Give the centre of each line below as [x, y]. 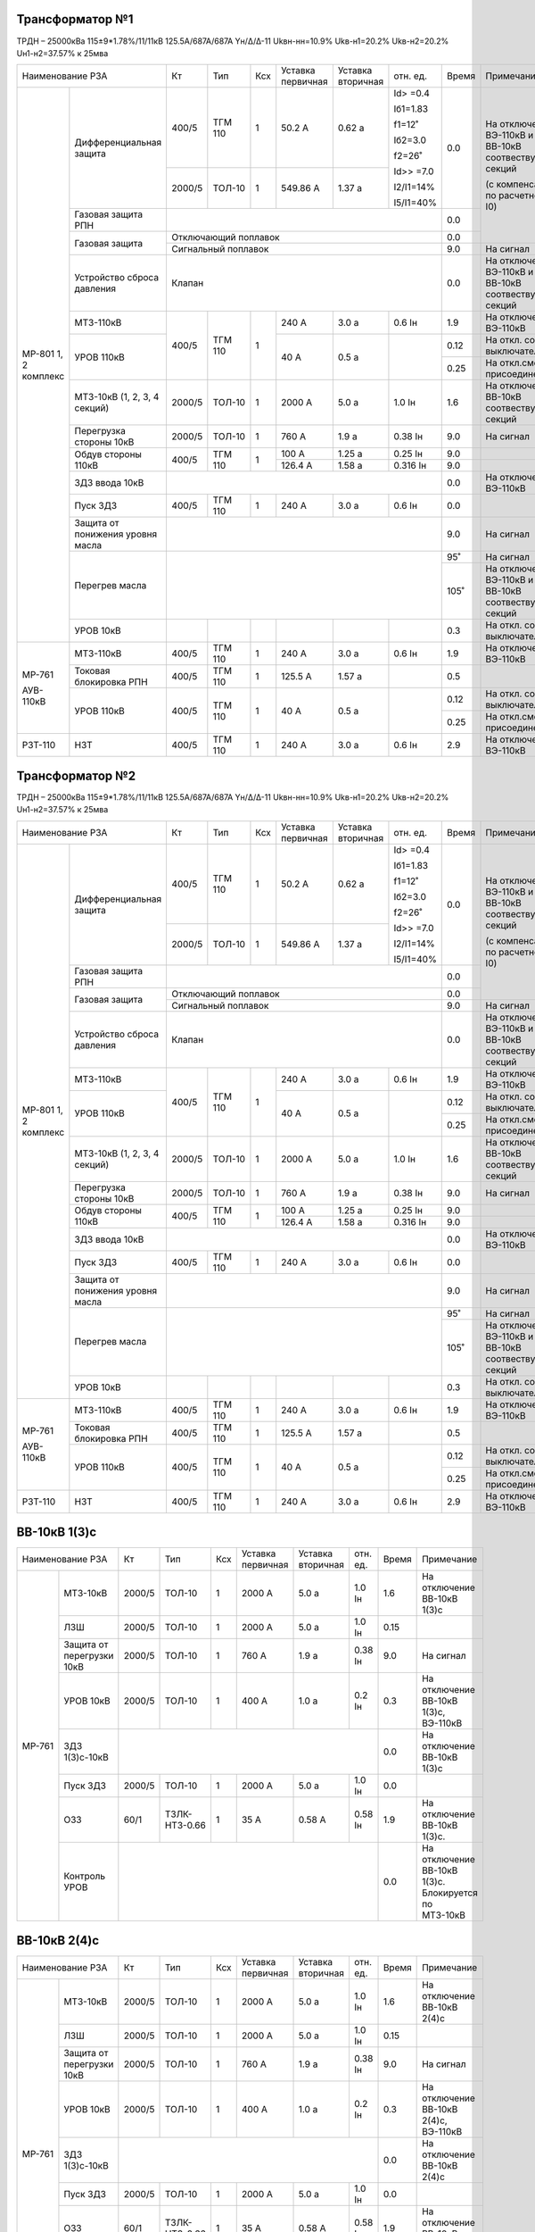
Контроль [85, 1877]
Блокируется [450, 1893]
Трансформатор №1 [75, 19]
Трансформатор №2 [76, 775]
